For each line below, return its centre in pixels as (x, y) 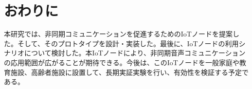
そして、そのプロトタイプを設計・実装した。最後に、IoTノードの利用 (128, 43)
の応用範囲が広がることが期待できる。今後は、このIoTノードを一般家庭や (122, 62)
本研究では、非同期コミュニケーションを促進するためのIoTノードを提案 (118, 34)
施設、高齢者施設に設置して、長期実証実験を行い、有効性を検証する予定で (129, 72)
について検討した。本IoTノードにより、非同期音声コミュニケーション (135, 53)
